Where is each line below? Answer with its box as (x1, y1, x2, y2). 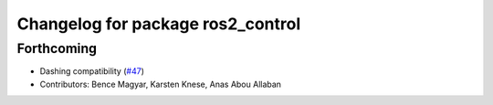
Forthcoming (16, 40, 98, 57)
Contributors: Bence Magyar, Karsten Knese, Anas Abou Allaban (39, 79, 282, 89)
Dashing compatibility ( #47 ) (39, 66, 145, 77)
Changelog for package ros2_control (16, 14, 301, 34)
